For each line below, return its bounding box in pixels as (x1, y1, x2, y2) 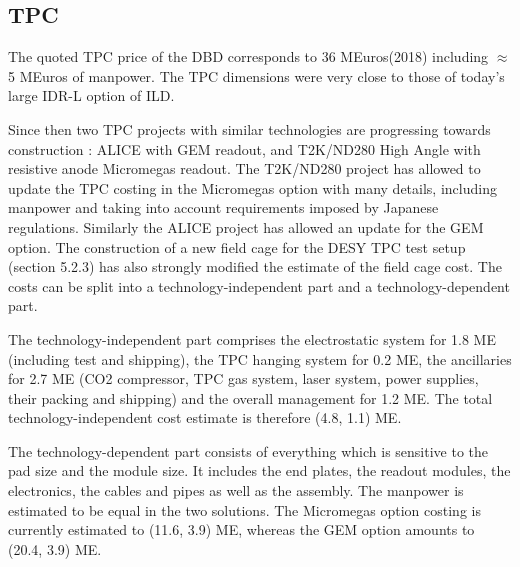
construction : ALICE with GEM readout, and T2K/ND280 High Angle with (8, 138, 481, 159)
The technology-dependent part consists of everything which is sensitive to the (8, 440, 489, 461)
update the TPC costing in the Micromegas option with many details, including (8, 177, 497, 198)
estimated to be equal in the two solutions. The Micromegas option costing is (8, 499, 481, 520)
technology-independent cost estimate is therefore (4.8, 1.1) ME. (8, 407, 402, 428)
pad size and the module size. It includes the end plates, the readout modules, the (8, 460, 511, 481)
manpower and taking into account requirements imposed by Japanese (8, 197, 439, 218)
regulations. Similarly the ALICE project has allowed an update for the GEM (8, 216, 484, 237)
